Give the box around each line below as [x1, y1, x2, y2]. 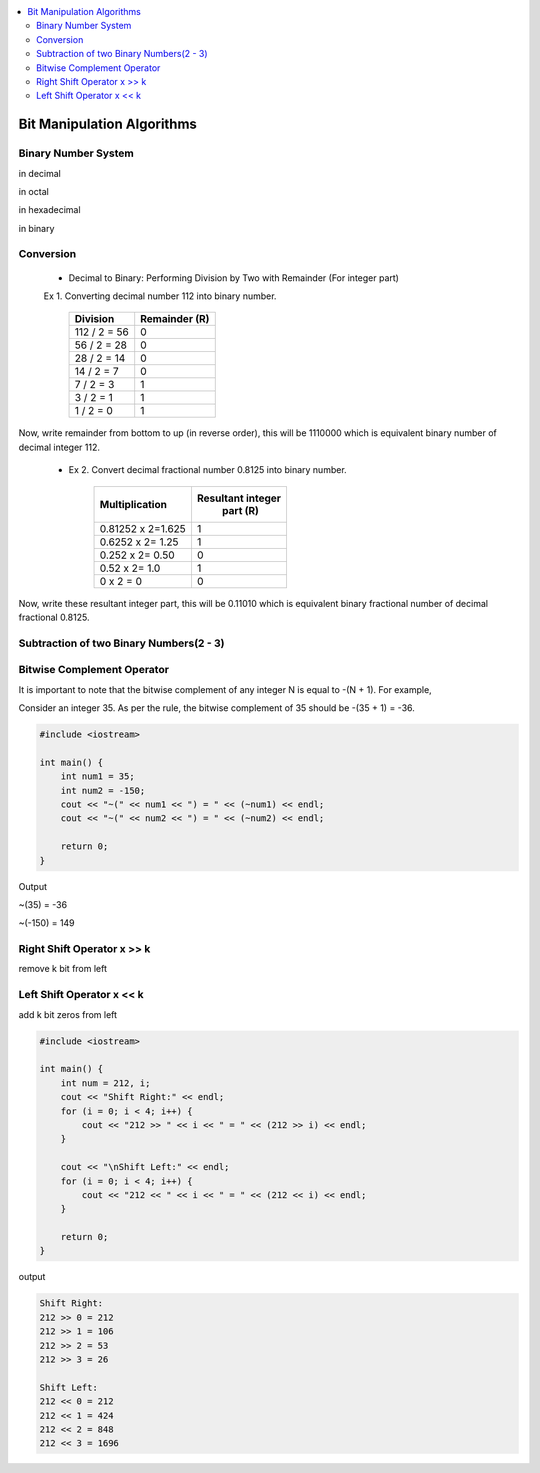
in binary [18, 222, 55, 234]
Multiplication [99, 497, 167, 511]
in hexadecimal [18, 204, 81, 216]
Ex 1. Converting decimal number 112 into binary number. [43, 290, 277, 302]
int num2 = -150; [60, 785, 146, 796]
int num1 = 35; [60, 771, 135, 782]
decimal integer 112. [18, 441, 100, 453]
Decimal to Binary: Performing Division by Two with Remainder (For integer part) [68, 271, 400, 284]
